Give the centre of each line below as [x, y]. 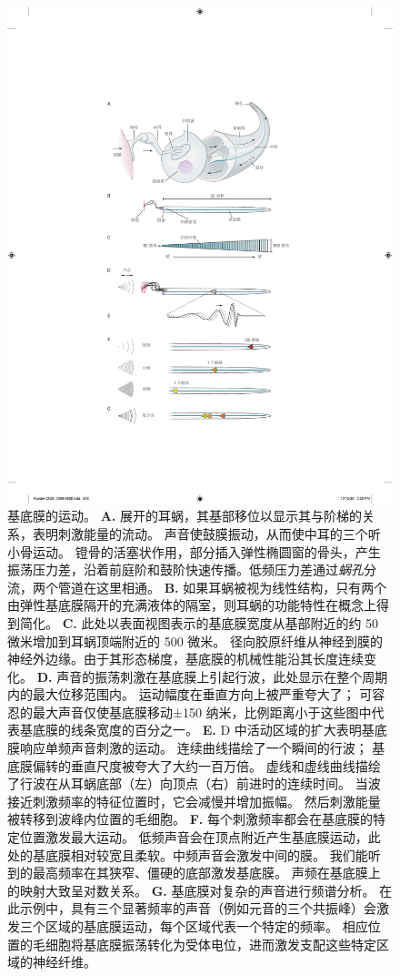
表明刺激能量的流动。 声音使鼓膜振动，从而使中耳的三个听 [206, 533]
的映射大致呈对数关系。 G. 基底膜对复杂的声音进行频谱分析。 [191, 890]
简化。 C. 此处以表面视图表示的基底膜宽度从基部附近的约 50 [199, 622]
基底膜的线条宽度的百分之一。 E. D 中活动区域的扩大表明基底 [203, 730]
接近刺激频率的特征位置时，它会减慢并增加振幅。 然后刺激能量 [194, 801]
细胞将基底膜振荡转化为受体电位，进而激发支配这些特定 [210, 944]
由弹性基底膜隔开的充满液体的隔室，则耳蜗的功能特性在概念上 [192, 605]
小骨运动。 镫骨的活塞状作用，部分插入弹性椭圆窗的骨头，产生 [194, 551]
